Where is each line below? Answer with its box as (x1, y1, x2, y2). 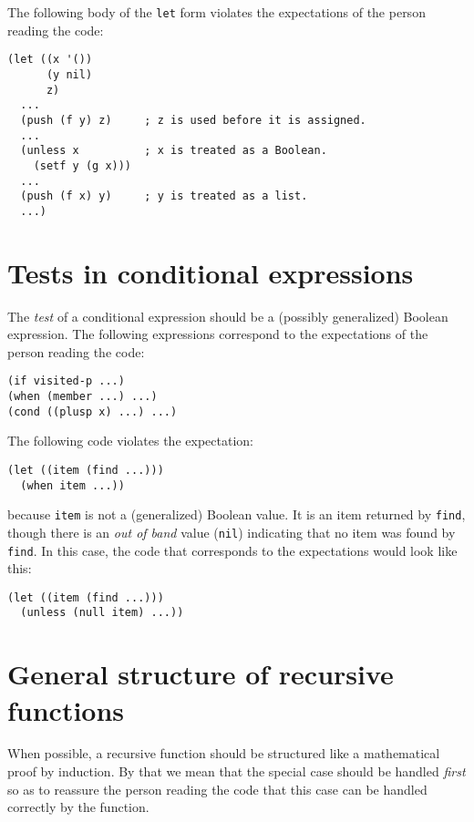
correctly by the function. (7, 797, 149, 817)
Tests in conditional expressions (7, 253, 414, 291)
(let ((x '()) (7, 53, 93, 67)
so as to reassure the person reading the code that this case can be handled (7, 779, 428, 798)
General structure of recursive (7, 655, 394, 693)
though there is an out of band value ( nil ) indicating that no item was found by (7, 522, 456, 541)
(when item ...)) (20, 478, 125, 492)
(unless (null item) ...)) (20, 606, 184, 620)
